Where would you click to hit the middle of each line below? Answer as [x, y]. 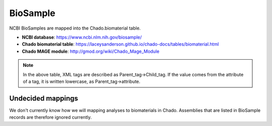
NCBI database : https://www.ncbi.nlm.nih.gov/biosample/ [82, 37]
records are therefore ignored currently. [50, 117]
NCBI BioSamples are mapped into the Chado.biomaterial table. [75, 28]
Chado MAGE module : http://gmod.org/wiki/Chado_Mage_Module [91, 51]
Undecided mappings [44, 98]
